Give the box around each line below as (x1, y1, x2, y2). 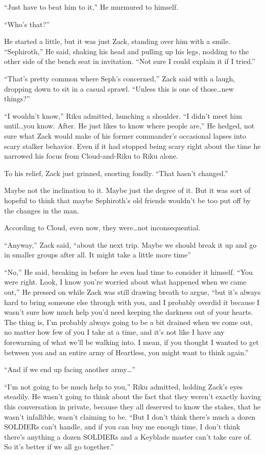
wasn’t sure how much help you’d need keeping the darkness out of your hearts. (4, 307, 253, 317)
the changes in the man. (4, 205, 79, 215)
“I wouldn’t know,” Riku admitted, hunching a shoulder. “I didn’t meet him (4, 110, 242, 121)
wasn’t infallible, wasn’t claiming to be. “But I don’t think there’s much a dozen (4, 411, 256, 422)
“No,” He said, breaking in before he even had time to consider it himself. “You (4, 266, 253, 277)
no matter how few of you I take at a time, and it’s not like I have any (4, 327, 225, 337)
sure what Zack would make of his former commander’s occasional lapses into (4, 130, 246, 141)
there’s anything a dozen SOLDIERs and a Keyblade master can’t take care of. (4, 431, 252, 442)
